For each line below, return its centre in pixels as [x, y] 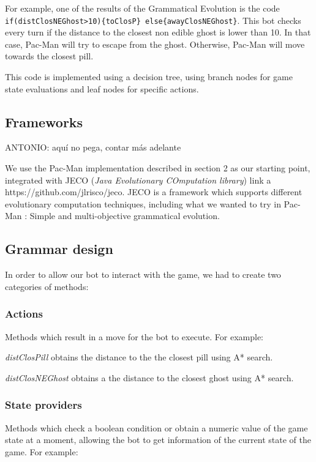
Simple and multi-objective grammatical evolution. [125, 216]
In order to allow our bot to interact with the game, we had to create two [143, 274]
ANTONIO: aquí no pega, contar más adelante [93, 147]
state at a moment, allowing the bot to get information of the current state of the [158, 440]
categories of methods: [47, 286]
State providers [43, 405]
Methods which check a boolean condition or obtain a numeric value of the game [156, 427]
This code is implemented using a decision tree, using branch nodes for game [149, 77]
